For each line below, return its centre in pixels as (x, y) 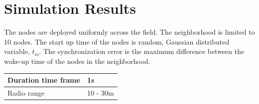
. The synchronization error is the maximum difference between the (142, 51)
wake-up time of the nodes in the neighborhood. (77, 61)
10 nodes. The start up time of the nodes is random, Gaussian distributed (117, 41)
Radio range (26, 92)
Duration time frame (44, 80)
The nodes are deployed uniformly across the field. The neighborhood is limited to (129, 32)
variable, (17, 51)
